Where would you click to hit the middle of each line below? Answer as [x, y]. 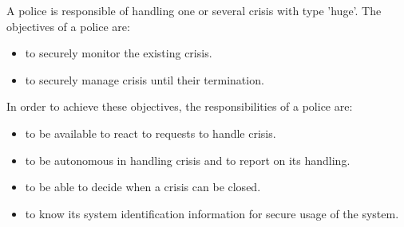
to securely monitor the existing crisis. [119, 53]
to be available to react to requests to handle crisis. [151, 133]
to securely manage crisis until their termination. [145, 79]
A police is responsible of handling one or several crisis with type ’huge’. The [194, 10]
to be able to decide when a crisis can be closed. [143, 187]
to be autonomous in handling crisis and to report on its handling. [188, 160]
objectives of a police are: [68, 26]
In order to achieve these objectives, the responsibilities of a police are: [180, 106]
